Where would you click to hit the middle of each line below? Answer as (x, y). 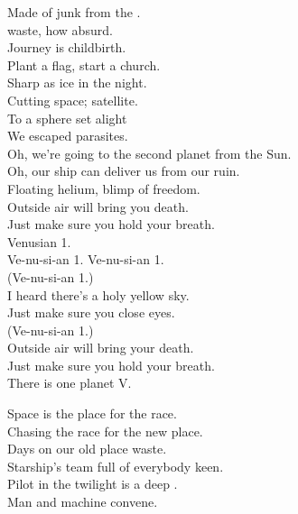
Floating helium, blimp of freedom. (104, 188)
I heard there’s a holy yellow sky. (98, 294)
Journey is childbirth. (67, 47)
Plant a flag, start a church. (84, 64)
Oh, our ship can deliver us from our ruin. (124, 171)
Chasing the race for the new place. (105, 431)
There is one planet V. (70, 383)
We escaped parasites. (68, 136)
